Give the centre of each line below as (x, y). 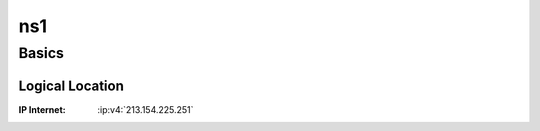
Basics (41, 53)
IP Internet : (42, 109)
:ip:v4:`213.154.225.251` (145, 109)
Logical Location (71, 85)
